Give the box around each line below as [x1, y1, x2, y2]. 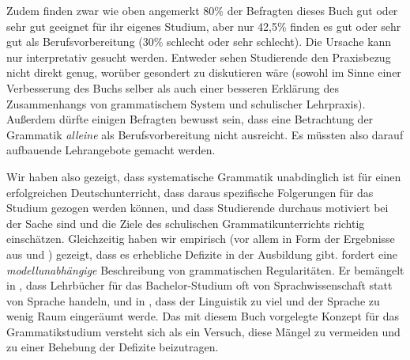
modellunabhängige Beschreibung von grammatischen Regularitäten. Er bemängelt [6, 261, 404, 278]
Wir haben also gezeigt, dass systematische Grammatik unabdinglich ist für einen [6, 168, 401, 184]
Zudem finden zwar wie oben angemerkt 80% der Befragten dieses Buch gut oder [6, 2, 398, 18]
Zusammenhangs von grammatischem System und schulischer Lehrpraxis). [6, 95, 366, 112]
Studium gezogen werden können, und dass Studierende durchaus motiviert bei [6, 199, 389, 216]
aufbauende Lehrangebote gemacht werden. [6, 142, 216, 158]
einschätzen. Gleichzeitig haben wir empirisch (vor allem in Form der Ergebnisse [6, 230, 395, 247]
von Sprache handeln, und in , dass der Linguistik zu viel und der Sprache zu [6, 292, 380, 309]
